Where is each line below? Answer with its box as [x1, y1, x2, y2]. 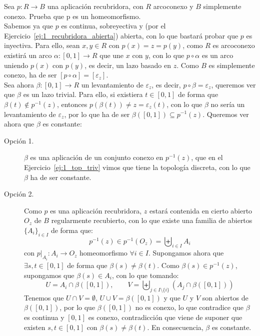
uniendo [4, 59, 28, 70]
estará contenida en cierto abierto [149, 205, 252, 215]
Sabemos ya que [4, 20, 53, 31]
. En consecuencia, [147, 321, 203, 332]
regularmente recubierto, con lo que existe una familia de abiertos [51, 215, 252, 225]
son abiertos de [202, 292, 248, 302]
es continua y [24, 312, 64, 322]
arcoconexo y [153, 1, 193, 11]
